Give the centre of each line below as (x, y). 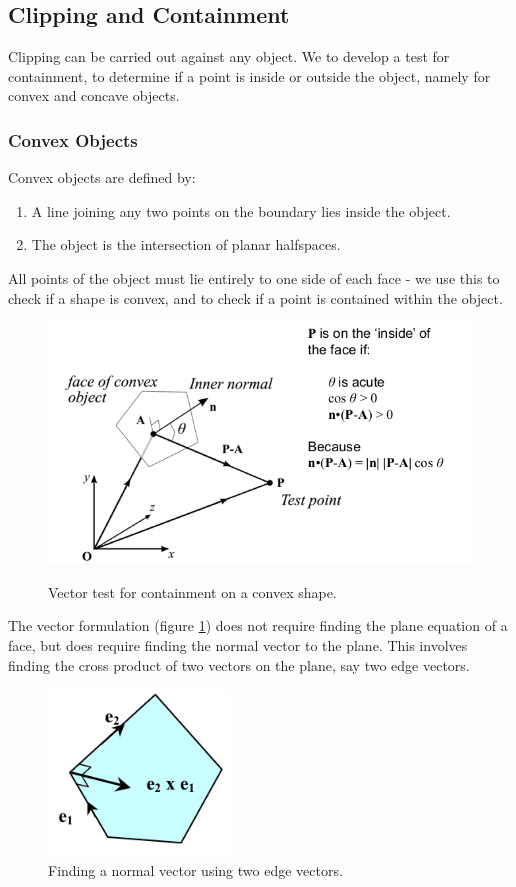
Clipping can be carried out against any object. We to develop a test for (229, 56)
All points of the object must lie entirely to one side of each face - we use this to (254, 277)
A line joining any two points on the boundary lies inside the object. (241, 210)
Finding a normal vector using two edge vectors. (195, 869)
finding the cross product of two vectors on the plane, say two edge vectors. (239, 664)
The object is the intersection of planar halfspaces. (186, 244)
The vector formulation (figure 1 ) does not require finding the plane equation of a (258, 625)
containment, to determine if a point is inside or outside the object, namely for (249, 75)
